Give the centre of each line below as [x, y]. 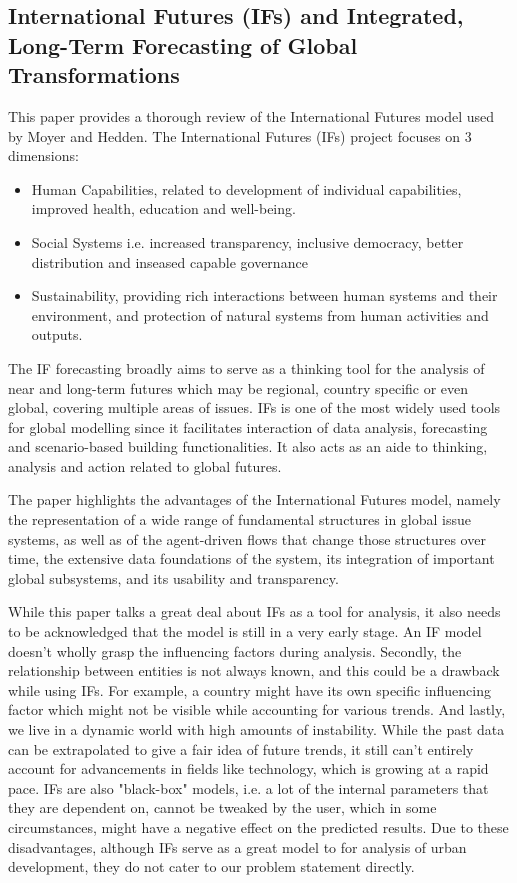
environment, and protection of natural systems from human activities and [260, 314]
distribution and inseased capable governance [169, 261]
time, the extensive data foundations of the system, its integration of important [251, 558]
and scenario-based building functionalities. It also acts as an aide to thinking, [248, 446]
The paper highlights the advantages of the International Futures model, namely [254, 499]
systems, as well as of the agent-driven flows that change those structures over [247, 538]
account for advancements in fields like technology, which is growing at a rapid [248, 768]
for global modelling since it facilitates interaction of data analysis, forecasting [248, 426]
